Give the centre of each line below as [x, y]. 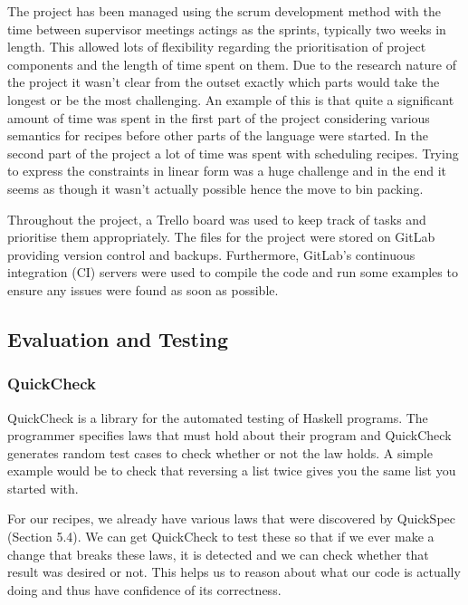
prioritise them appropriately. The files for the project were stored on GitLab [221, 237]
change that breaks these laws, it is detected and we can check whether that [218, 554]
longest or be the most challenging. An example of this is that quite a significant [231, 99]
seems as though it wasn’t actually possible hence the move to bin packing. [215, 188]
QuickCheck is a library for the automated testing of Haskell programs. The [218, 417]
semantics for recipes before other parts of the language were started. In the [218, 135]
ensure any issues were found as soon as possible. [143, 289]
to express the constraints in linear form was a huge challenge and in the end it [227, 171]
